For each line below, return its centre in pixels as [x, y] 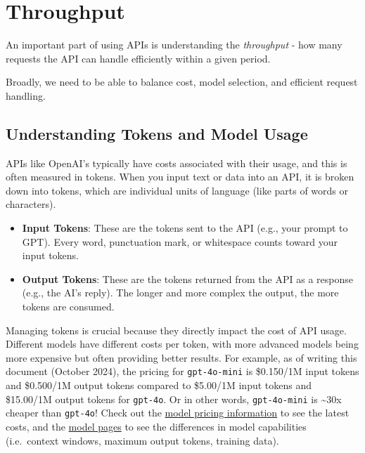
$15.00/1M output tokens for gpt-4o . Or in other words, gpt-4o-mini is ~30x [174, 399]
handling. [26, 95]
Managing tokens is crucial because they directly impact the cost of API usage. [176, 330]
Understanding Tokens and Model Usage [157, 133]
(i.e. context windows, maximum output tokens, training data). [142, 440]
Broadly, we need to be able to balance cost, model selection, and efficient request [182, 82]
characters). [31, 204]
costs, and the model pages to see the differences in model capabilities [156, 426]
